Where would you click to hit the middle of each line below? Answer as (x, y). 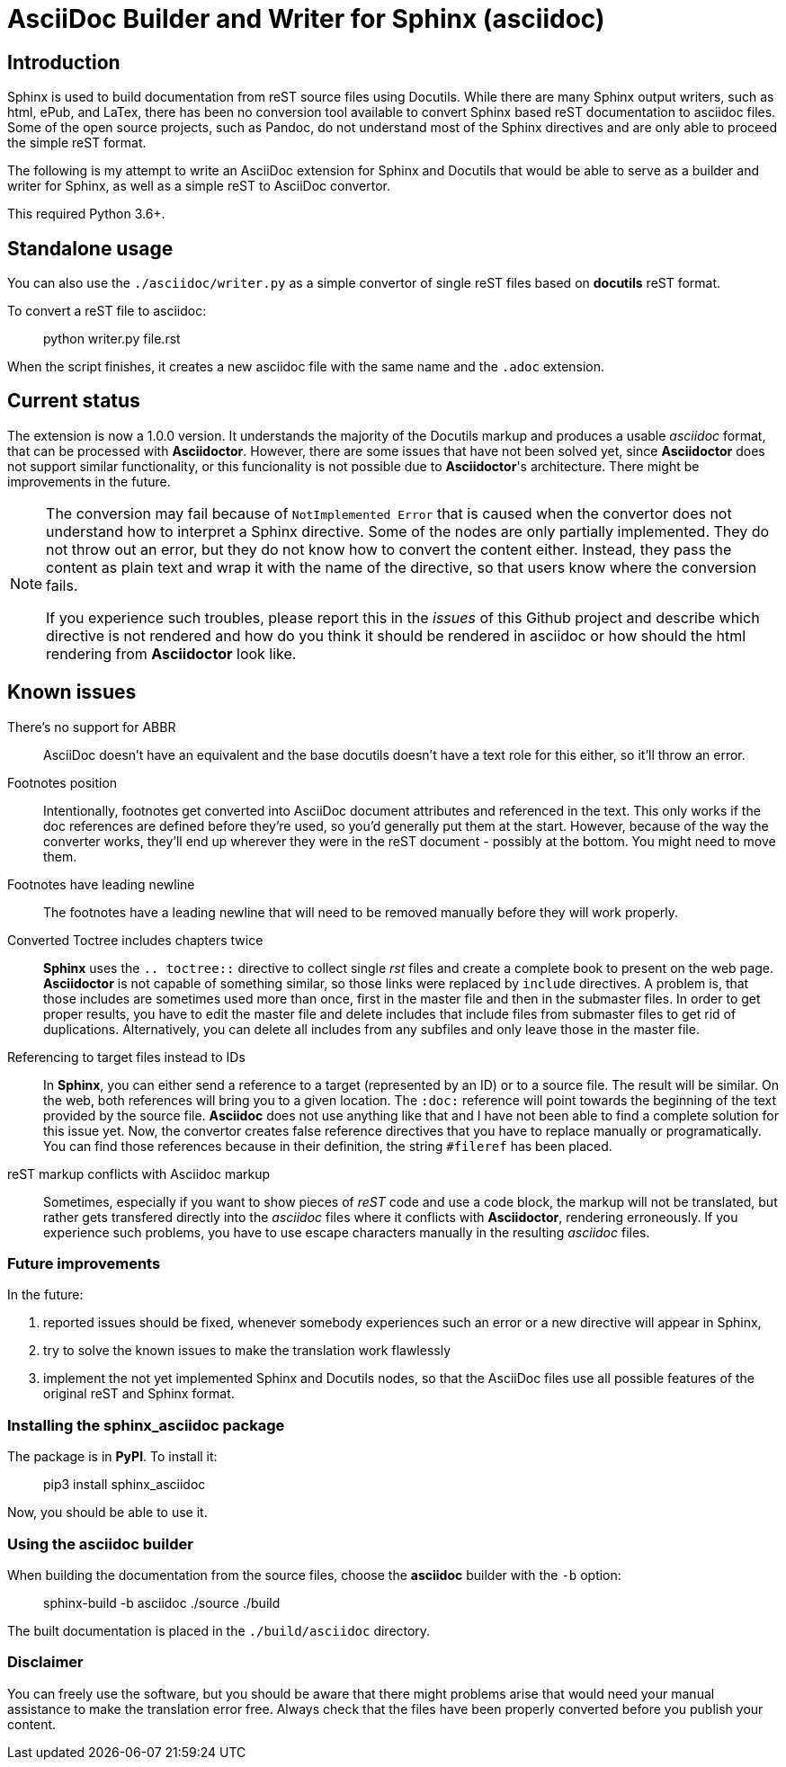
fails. (62, 585)
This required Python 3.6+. (86, 214)
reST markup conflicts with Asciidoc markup (139, 1174)
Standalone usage (90, 248)
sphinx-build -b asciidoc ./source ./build (162, 1602)
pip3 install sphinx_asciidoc (125, 1485)
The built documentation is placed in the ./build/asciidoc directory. (219, 1630)
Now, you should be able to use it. (107, 1513)
